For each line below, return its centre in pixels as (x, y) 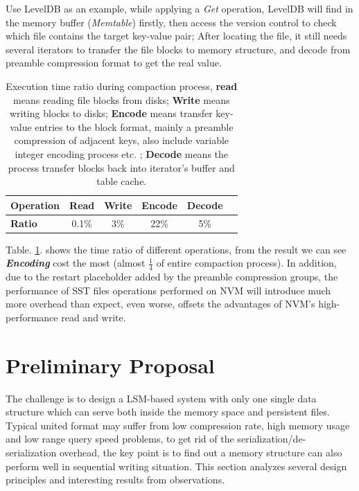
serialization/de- (272, 439)
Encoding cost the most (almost (76, 263)
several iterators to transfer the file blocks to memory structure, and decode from (178, 49)
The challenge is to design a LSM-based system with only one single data (161, 398)
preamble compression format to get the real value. (114, 63)
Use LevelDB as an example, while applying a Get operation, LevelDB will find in (179, 8)
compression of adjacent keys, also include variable (122, 140)
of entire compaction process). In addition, (246, 263)
